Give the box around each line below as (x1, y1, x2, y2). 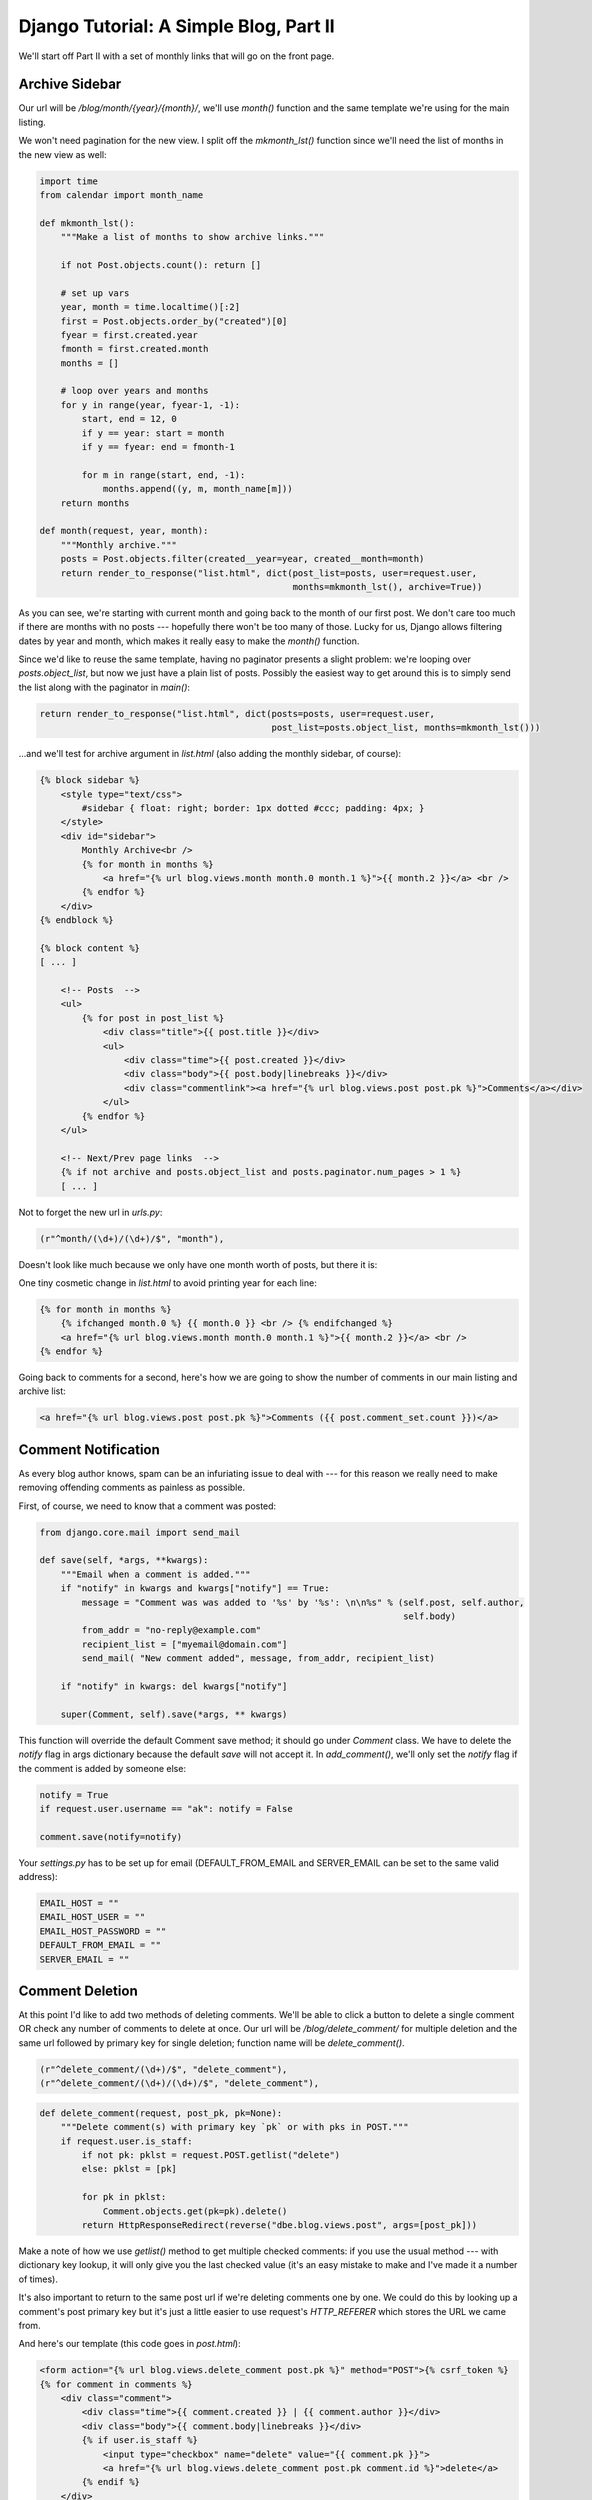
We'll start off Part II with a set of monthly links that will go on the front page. (18, 50, 335, 62)
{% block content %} (39, 942, 140, 954)
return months (60, 497, 130, 509)
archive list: (18, 1385, 67, 1397)
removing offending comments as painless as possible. (18, 1481, 245, 1494)
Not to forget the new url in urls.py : (18, 1206, 163, 1218)
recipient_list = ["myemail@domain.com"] (81, 1638, 288, 1650)
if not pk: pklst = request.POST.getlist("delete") (81, 2150, 341, 2160)
